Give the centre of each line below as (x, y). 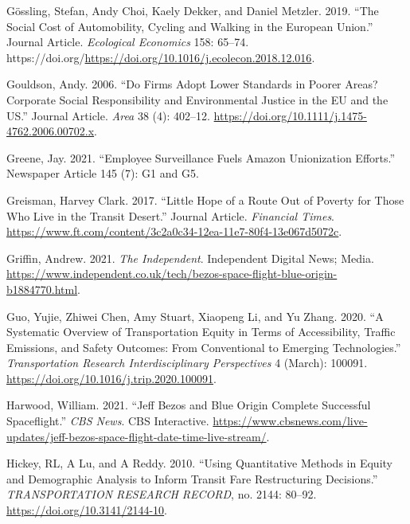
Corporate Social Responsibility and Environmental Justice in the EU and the (197, 99)
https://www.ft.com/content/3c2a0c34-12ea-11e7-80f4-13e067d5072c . (174, 231)
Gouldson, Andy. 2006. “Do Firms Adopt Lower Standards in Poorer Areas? (192, 84)
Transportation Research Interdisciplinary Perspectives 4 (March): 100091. (187, 363)
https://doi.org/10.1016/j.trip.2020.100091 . (111, 378)
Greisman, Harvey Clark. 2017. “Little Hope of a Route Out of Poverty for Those (205, 199)
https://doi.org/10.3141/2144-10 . (87, 510)
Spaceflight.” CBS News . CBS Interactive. (108, 421)
